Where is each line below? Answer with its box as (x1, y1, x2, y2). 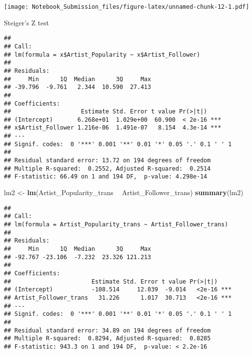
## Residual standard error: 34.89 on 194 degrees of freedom (4, 327, 211, 334)
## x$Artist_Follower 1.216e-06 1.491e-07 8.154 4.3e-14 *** (4, 124, 221, 132)
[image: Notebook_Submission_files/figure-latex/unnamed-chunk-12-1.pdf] (4, 3, 250, 10)
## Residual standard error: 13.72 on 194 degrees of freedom (4, 157, 211, 164)
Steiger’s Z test (4, 17, 49, 27)
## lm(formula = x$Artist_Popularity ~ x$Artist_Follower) (4, 51, 200, 58)
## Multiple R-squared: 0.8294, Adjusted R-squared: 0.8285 (4, 335, 211, 342)
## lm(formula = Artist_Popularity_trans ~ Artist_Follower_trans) (4, 221, 229, 228)
